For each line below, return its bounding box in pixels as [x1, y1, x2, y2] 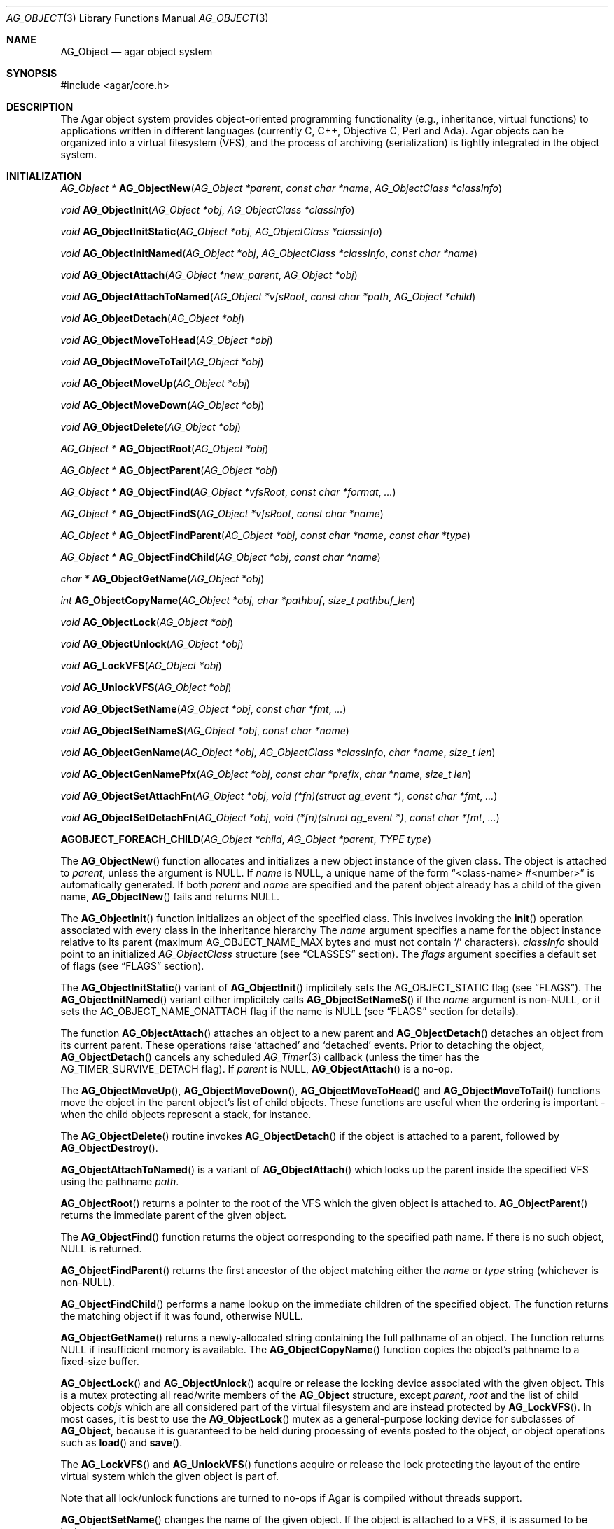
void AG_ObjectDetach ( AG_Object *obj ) [60, 312, 244, 324]
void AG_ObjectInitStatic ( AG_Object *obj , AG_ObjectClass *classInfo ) [60, 225, 383, 237]
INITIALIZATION [6, 170, 82, 182]
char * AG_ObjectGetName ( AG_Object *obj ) [60, 573, 265, 585]
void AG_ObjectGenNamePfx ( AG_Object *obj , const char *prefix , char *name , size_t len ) [60, 768, 472, 780]
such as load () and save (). [60, 1437, 183, 1448]
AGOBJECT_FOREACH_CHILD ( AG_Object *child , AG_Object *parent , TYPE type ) [60, 833, 432, 845]
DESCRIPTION [6, 101, 74, 113]
